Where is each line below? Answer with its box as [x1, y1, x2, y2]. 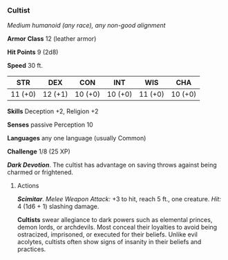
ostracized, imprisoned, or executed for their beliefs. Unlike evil [17, 230, 198, 239]
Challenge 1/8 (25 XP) [7, 147, 70, 156]
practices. [17, 245, 46, 254]
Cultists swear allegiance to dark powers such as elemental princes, [17, 216, 213, 224]
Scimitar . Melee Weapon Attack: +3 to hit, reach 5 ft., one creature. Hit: [17, 195, 221, 203]
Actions [17, 182, 39, 190]
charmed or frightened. [7, 168, 74, 176]
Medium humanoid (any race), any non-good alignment [7, 21, 166, 30]
